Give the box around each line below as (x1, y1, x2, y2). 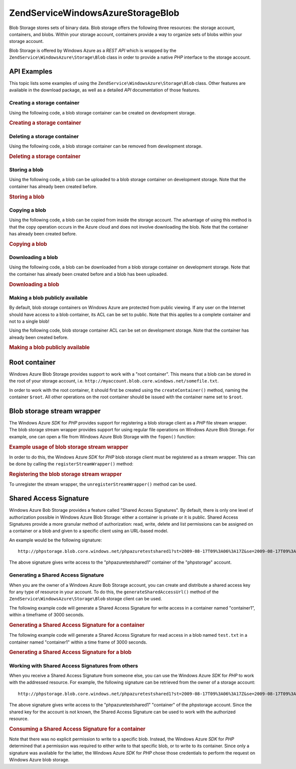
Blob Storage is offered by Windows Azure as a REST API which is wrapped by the (9, 47, 177, 53)
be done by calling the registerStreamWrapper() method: (9, 461, 134, 467)
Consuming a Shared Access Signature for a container (9, 726, 146, 732)
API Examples (9, 67, 53, 76)
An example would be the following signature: (9, 537, 102, 543)
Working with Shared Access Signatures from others (9, 662, 138, 669)
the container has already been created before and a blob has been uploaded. (9, 271, 168, 277)
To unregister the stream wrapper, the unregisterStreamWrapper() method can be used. (9, 481, 197, 487)
